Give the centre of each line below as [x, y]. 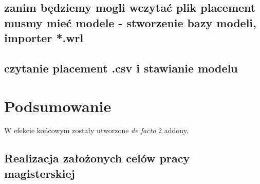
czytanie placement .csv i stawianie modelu [121, 68]
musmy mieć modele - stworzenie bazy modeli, [130, 22]
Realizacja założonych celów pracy [97, 158]
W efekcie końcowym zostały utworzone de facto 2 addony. [96, 130]
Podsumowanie [58, 106]
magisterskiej [40, 173]
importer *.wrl [44, 38]
